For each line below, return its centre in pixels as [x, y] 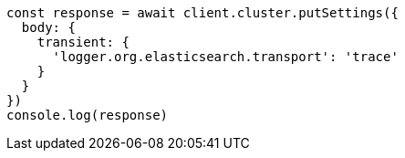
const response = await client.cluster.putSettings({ [202, 13]
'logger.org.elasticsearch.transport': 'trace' [225, 57]
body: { [48, 27]
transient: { [83, 42]
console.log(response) [88, 115]
